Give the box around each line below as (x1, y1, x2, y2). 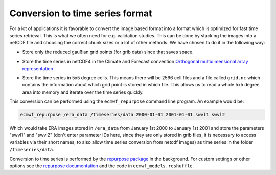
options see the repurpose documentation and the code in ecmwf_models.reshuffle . (9, 163, 194, 169)
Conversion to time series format (9, 8, 153, 19)
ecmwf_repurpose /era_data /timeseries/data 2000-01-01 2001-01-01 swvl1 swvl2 (20, 112, 225, 118)
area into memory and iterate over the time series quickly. (22, 89, 144, 95)
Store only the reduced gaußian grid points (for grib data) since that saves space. (22, 49, 194, 55)
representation (22, 65, 53, 71)
